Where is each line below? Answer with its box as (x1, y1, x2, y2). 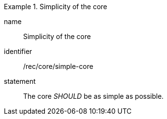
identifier (4, 47, 32, 55)
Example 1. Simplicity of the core (4, 2, 108, 11)
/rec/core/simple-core (23, 62, 94, 70)
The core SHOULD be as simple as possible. (23, 92, 164, 100)
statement (4, 77, 36, 85)
